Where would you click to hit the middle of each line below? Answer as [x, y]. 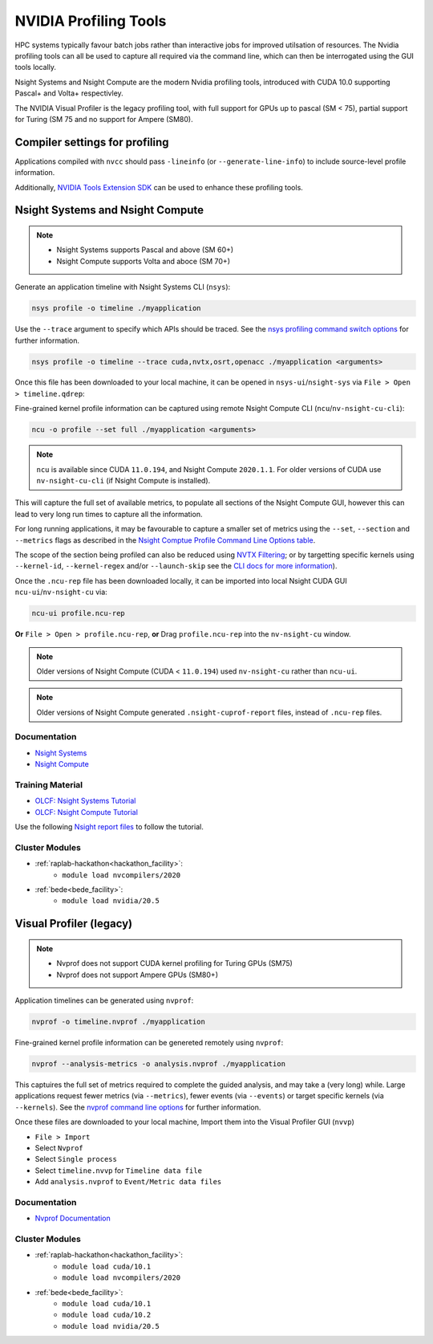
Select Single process [76, 1159]
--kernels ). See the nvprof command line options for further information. [138, 1107]
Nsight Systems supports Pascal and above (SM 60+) [145, 250]
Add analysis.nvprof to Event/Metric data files [128, 1182]
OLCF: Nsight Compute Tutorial [86, 812]
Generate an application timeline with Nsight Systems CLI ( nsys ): [123, 287]
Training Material [49, 784]
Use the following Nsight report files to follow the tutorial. [109, 827]
